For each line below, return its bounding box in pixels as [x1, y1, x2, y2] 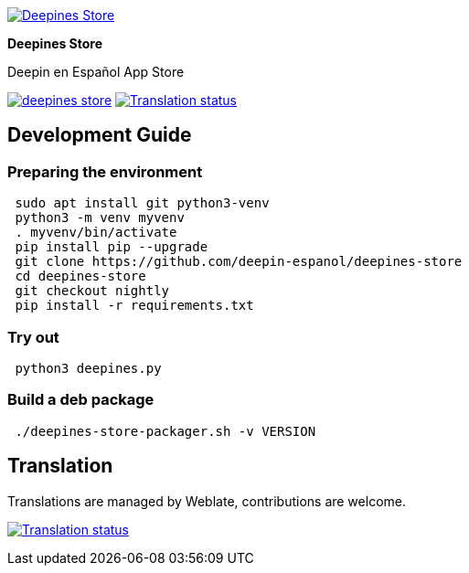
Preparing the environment [7, 162, 203, 181]
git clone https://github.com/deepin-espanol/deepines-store [15, 254, 463, 270]
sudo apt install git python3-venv [15, 196, 270, 211]
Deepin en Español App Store [7, 64, 185, 80]
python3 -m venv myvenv [15, 210, 185, 226]
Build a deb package [7, 390, 155, 409]
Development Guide [7, 123, 192, 147]
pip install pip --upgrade [15, 239, 208, 255]
